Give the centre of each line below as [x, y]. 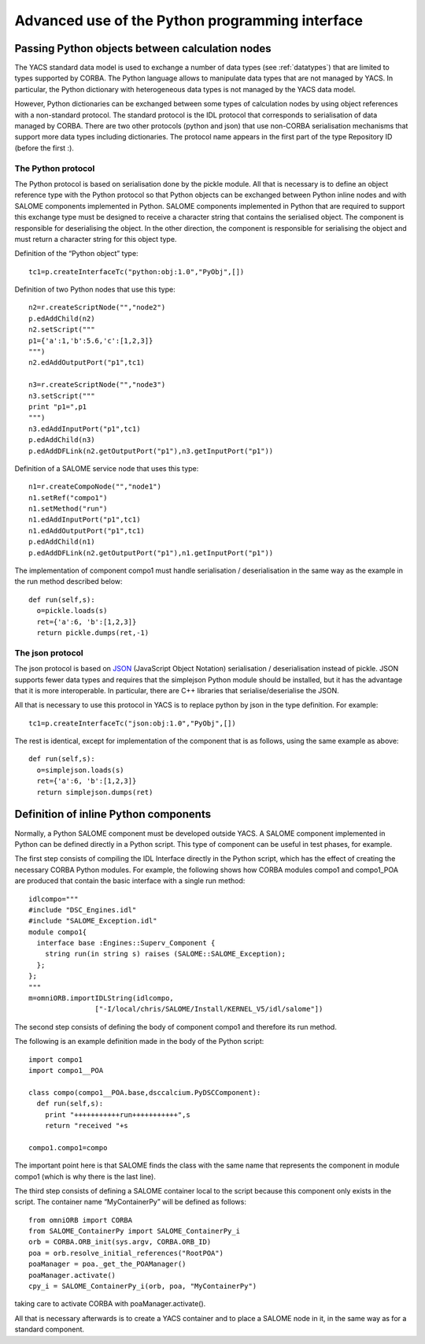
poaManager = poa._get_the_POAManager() [107, 1264]
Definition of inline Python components [113, 814]
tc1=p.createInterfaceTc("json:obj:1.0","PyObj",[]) [132, 723]
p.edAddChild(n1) [62, 542]
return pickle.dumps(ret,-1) [93, 633]
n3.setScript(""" [62, 395]
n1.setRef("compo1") [68, 498]
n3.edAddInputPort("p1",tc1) [85, 429]
